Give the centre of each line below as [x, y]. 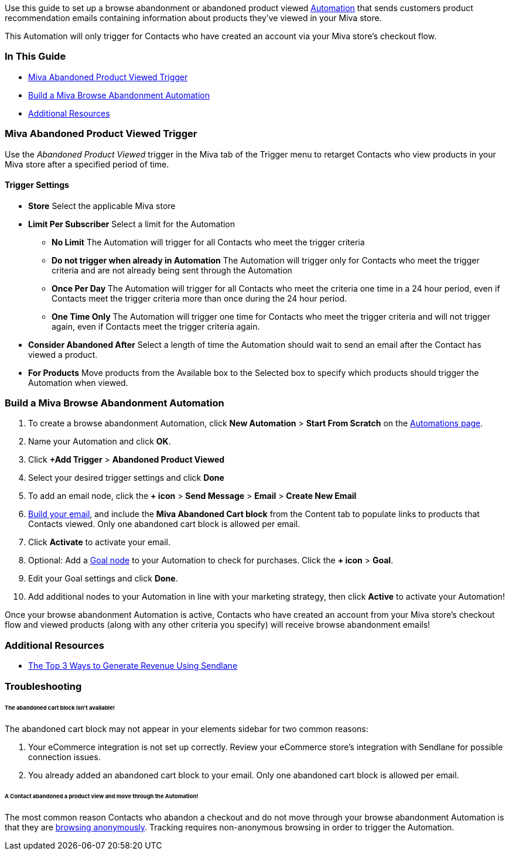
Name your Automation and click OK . [100, 442]
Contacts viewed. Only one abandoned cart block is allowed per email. [164, 524]
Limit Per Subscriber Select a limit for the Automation [132, 224]
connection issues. [64, 757]
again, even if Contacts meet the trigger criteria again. [156, 326]
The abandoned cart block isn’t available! [60, 708]
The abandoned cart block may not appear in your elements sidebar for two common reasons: [187, 729]
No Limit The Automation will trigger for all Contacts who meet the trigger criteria [208, 242]
